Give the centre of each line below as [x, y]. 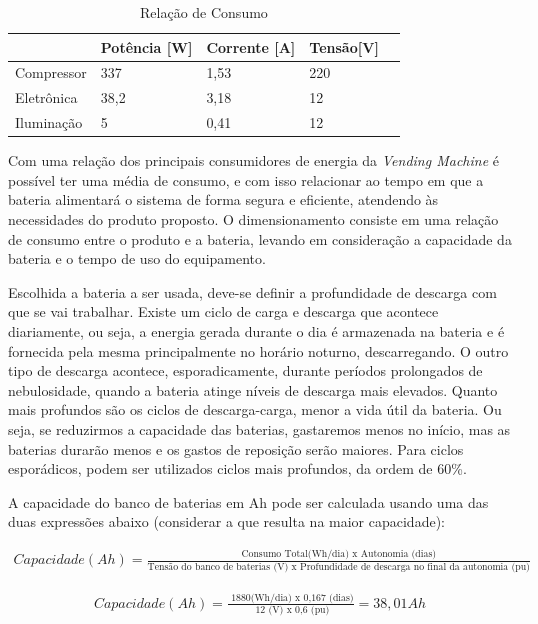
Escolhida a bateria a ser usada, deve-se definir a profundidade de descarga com [252, 291]
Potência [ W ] [146, 46]
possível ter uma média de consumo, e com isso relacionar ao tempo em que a [246, 179]
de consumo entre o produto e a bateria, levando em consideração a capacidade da [260, 238]
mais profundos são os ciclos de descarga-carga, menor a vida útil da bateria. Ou [255, 409]
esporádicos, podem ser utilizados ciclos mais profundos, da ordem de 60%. [237, 468]
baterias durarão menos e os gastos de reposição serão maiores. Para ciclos [236, 448]
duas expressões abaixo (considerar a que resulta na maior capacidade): [226, 521]
